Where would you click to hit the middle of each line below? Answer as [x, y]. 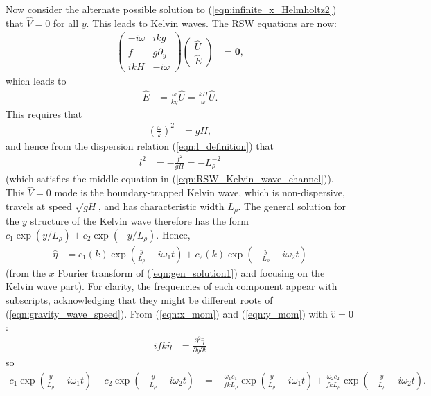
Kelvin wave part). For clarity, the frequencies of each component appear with [171, 286]
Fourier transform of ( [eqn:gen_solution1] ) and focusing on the [191, 272]
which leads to [36, 81]
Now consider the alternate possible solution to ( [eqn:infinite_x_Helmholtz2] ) [171, 9]
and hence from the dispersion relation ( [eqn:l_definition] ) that [140, 145]
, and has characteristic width [161, 206]
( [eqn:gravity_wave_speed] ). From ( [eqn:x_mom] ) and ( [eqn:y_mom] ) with [167, 313]
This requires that [44, 113]
